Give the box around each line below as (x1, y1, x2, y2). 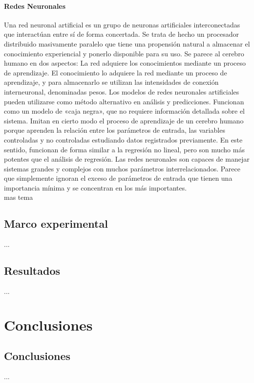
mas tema (4, 192, 33, 202)
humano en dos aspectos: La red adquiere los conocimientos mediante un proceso (4, 58, 246, 68)
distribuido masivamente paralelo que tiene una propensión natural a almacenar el (4, 38, 250, 48)
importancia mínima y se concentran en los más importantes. (4, 182, 187, 192)
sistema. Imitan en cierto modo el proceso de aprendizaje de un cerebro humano (4, 115, 244, 125)
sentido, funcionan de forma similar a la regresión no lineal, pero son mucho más (4, 144, 245, 154)
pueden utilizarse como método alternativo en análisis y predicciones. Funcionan (4, 96, 244, 106)
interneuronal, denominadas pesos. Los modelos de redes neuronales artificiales (4, 86, 239, 96)
